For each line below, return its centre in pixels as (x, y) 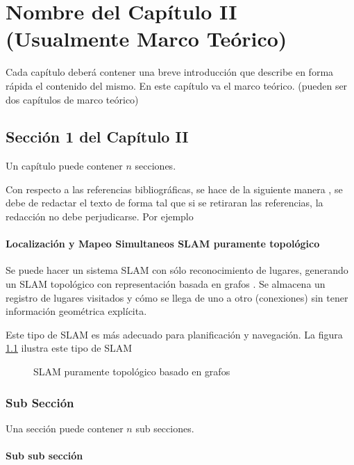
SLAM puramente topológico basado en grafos (132, 372)
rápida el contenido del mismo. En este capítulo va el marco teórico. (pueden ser (177, 85)
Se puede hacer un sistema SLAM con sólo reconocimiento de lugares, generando (177, 270)
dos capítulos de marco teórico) (72, 99)
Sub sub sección (44, 456)
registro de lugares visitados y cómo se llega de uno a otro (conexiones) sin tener (177, 297)
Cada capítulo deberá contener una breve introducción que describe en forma (170, 72)
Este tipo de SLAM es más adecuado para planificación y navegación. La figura (174, 334)
